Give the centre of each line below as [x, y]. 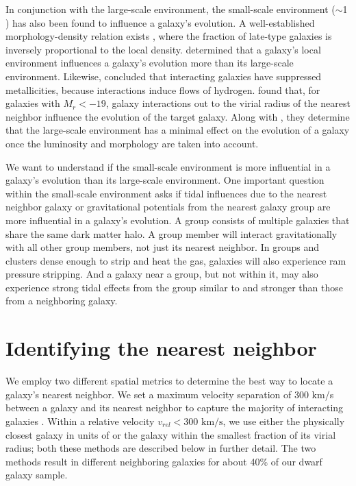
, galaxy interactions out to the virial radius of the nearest [228, 103]
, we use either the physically [284, 421]
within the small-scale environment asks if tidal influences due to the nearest [166, 193]
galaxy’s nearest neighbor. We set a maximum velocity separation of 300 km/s [170, 394]
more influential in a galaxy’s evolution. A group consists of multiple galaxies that [178, 220]
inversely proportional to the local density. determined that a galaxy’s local [163, 49]
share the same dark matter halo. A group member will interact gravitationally [171, 233]
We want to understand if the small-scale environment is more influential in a [168, 166]
